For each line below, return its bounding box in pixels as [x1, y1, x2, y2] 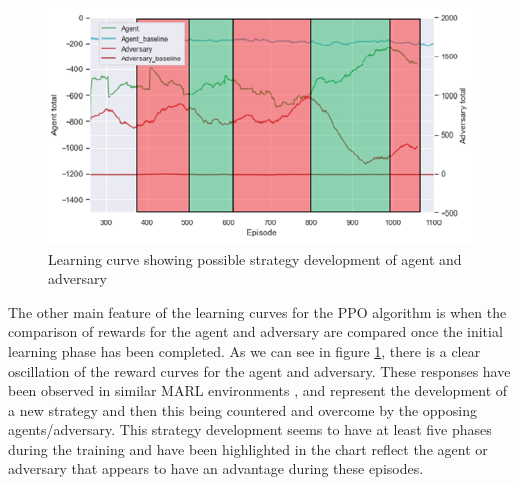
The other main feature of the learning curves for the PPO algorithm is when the [8, 301, 507, 322]
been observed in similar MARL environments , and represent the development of [8, 380, 508, 401]
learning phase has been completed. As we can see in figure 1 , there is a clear [8, 340, 481, 361]
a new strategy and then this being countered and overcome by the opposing [8, 399, 477, 420]
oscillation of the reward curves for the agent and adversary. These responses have [8, 360, 511, 381]
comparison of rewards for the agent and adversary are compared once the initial [8, 321, 503, 342]
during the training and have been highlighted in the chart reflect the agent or [8, 438, 488, 459]
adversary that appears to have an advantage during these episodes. [8, 458, 424, 479]
